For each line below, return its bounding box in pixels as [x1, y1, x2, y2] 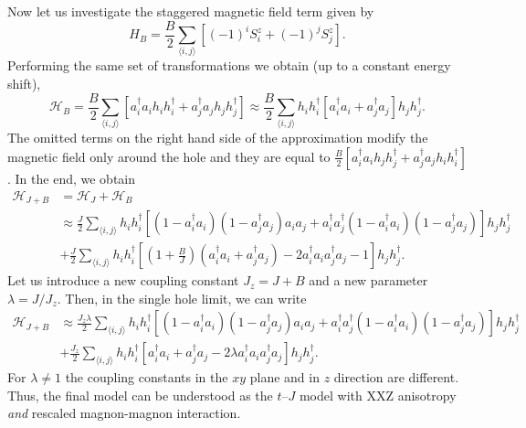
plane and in [249, 368, 320, 387]
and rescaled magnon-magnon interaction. [7, 403, 241, 423]
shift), [7, 73, 41, 92]
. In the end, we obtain [7, 168, 135, 187]
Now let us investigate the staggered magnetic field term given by [7, 2, 374, 20]
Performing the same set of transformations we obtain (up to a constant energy [7, 56, 451, 75]
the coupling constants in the [65, 368, 228, 387]
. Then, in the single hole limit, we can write [57, 288, 307, 307]
